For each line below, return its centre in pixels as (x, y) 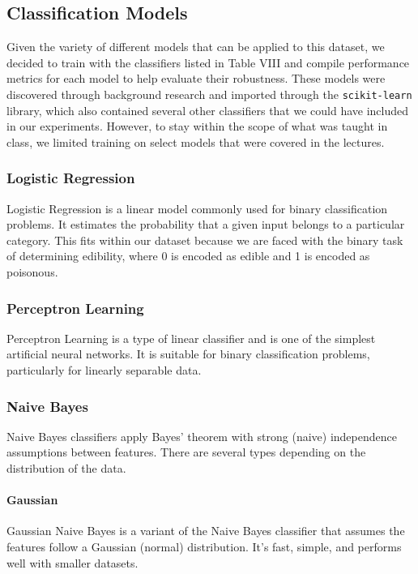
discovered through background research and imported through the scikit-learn (209, 94)
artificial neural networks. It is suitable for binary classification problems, (188, 354)
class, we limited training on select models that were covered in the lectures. (196, 141)
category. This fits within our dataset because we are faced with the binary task (205, 240)
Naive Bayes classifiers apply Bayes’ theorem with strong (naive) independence (202, 436)
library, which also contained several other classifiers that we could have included (208, 110)
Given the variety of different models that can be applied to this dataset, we (196, 47)
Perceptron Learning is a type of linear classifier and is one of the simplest (191, 338)
